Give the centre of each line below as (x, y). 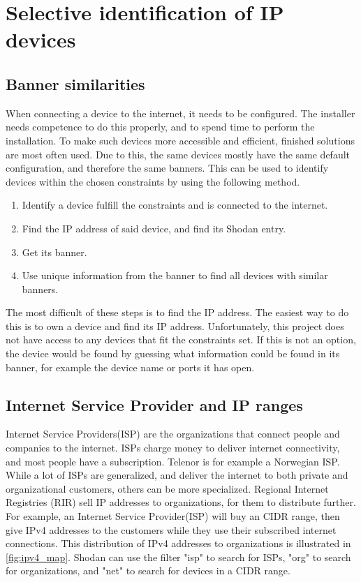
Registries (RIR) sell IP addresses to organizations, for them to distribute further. (181, 502)
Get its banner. (54, 252)
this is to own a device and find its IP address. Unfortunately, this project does (175, 326)
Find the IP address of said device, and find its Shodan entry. (154, 228)
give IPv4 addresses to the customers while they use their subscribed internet (171, 529)
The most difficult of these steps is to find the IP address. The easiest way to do (177, 312)
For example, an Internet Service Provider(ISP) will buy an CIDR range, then (173, 516)
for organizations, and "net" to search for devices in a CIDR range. (148, 570)
